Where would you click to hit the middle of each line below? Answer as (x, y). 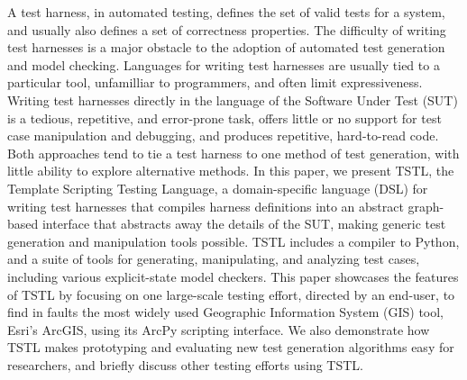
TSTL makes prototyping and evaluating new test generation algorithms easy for (231, 347)
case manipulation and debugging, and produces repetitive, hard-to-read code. (223, 136)
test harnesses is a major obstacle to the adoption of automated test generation (226, 47)
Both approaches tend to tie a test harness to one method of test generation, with (233, 153)
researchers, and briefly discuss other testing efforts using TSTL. (185, 364)
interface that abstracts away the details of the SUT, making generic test (244, 224)
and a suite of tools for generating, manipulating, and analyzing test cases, (214, 259)
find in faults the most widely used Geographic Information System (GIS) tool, (226, 312)
